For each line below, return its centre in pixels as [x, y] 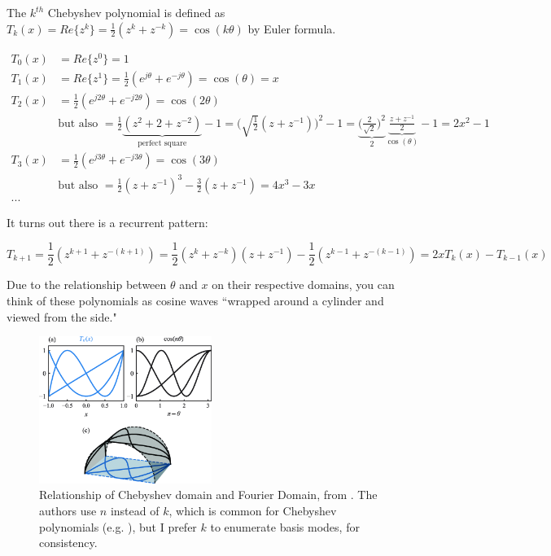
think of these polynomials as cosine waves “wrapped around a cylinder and [195, 300]
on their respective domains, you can [303, 285]
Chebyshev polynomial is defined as [136, 12]
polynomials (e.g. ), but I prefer [118, 526]
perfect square [162, 143]
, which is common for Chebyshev [253, 511]
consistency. [68, 543]
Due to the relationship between [87, 285]
